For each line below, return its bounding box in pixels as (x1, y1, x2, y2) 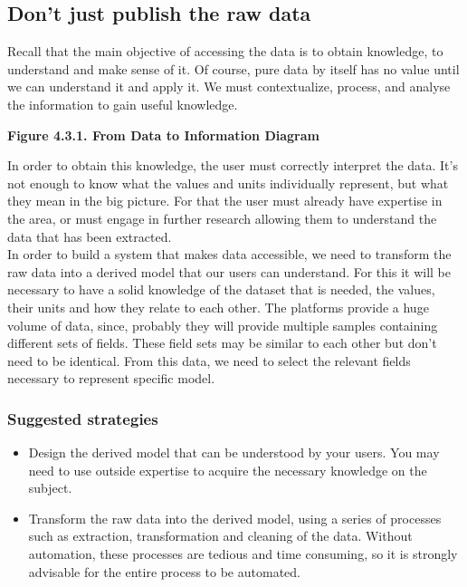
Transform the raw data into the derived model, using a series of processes (28, 508, 442, 527)
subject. (28, 478, 72, 497)
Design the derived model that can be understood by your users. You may (28, 443, 440, 462)
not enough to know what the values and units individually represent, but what (7, 173, 449, 192)
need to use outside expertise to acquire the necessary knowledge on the (28, 460, 427, 479)
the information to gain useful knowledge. (7, 94, 238, 113)
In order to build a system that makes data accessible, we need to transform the (7, 245, 452, 264)
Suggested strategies (7, 407, 158, 429)
